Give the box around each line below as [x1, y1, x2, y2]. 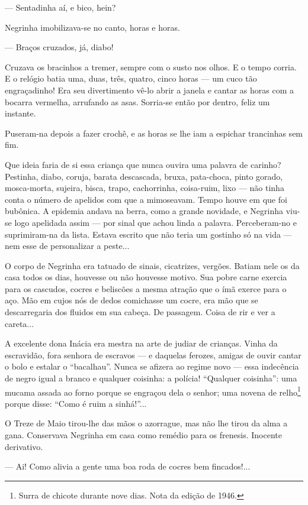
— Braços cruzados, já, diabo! [5, 41, 114, 53]
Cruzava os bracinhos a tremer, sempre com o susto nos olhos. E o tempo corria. [5, 60, 297, 73]
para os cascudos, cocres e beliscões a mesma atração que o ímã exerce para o [5, 282, 287, 294]
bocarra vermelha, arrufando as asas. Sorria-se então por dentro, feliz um [5, 95, 270, 108]
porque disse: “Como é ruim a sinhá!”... [5, 397, 147, 409]
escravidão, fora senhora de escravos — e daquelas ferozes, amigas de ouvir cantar [5, 348, 301, 361]
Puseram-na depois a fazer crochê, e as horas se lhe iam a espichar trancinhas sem [5, 127, 303, 139]
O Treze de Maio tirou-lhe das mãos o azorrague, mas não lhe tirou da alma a [5, 417, 288, 429]
